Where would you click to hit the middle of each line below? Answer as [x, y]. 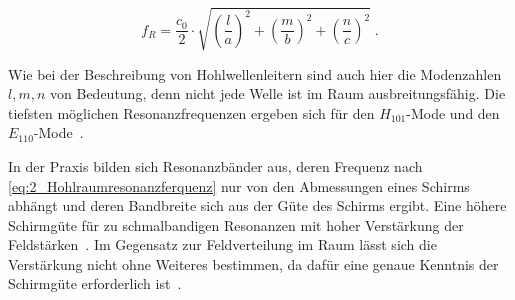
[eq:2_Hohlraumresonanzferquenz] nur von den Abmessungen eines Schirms [239, 185]
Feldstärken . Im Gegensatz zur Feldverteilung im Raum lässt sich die [222, 244]
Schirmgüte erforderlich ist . [95, 283]
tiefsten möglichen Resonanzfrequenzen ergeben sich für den [191, 112]
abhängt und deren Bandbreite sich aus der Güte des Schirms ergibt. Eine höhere [257, 205]
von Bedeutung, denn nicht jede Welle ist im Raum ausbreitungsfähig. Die [278, 93]
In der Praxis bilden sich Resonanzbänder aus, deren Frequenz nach [215, 165]
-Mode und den [453, 112]
